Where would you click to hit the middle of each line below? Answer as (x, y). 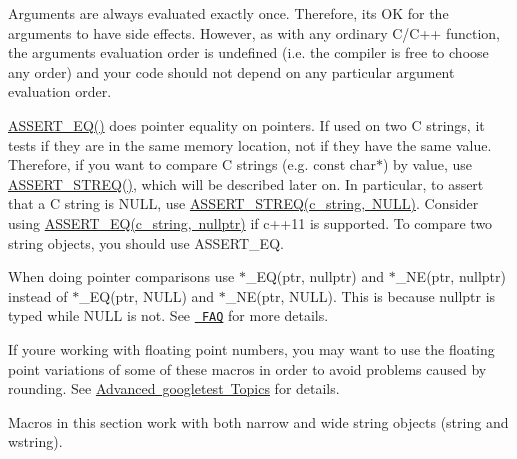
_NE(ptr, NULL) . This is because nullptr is (360, 295)
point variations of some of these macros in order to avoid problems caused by (247, 368)
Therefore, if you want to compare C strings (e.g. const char (192, 164)
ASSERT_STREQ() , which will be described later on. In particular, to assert (246, 183)
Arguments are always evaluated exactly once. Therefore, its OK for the (228, 13)
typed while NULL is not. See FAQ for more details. (168, 315)
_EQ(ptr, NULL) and (147, 295)
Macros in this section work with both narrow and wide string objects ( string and (258, 421)
